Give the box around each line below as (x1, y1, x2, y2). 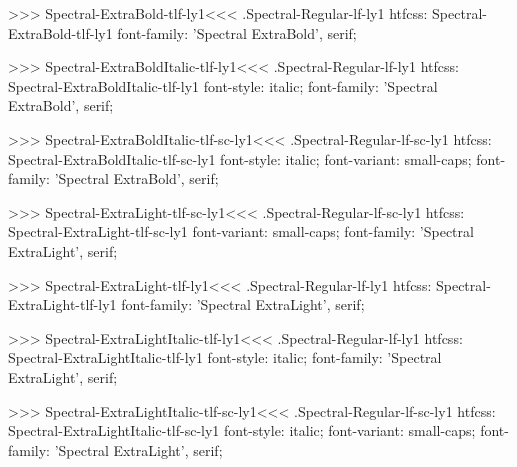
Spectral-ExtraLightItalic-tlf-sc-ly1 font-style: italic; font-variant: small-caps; (8, 420, 476, 441)
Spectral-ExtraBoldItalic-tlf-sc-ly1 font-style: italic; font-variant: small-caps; (8, 148, 472, 169)
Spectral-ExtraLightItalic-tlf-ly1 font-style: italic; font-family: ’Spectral (8, 347, 442, 368)
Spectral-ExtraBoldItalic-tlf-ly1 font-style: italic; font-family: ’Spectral (8, 75, 438, 96)
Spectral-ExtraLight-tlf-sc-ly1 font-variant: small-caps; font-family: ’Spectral (8, 221, 474, 242)
